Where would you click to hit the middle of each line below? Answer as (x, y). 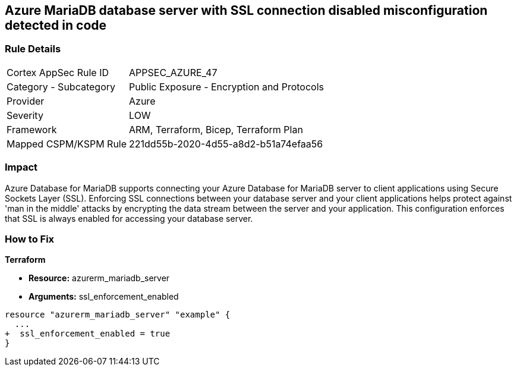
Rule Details (33, 49)
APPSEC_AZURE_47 (173, 72)
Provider (26, 101)
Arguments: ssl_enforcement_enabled (104, 297)
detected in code (56, 25)
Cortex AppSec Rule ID (58, 72)
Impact (21, 167)
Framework (32, 129)
